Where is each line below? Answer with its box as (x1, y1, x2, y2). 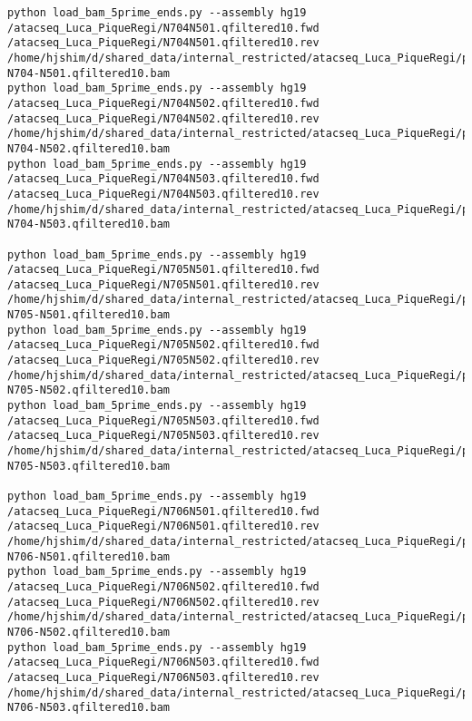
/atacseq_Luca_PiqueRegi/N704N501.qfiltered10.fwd (7, 21, 320, 34)
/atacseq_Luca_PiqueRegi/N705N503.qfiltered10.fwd (7, 414, 320, 427)
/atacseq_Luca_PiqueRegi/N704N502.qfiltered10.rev (7, 112, 320, 125)
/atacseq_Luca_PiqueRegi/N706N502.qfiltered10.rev (7, 595, 320, 609)
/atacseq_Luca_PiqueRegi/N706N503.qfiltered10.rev (7, 670, 320, 684)
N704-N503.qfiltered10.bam (7, 218, 170, 231)
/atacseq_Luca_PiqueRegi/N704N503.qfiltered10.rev (7, 187, 320, 200)
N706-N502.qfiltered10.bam (7, 625, 170, 638)
